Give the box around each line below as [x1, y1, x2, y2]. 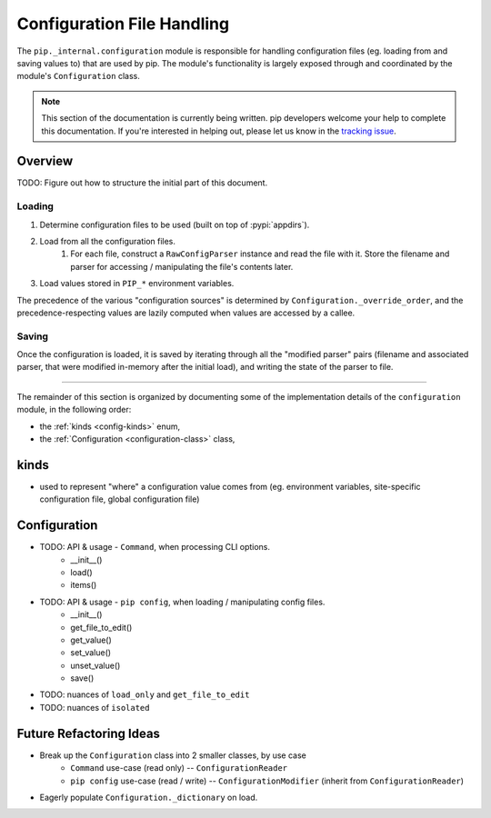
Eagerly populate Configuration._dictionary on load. [39, 792, 258, 803]
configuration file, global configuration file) [39, 494, 200, 504]
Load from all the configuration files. [39, 235, 176, 246]
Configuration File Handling [16, 14, 230, 34]
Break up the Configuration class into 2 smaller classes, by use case [39, 750, 306, 761]
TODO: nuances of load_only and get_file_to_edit [39, 689, 250, 700]
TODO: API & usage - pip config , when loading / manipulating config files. [39, 596, 326, 607]
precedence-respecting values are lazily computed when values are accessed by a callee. [16, 307, 356, 318]
